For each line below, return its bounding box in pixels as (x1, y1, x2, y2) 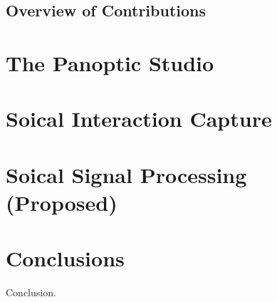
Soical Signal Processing (6, 160, 247, 189)
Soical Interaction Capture (6, 104, 272, 133)
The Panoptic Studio (6, 48, 214, 77)
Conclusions (6, 244, 125, 273)
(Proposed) (6, 187, 117, 217)
